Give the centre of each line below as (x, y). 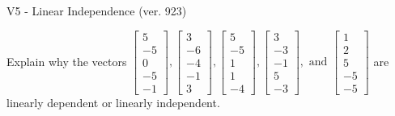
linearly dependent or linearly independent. (113, 102)
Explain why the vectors (67, 61)
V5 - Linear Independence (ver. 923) (97, 10)
